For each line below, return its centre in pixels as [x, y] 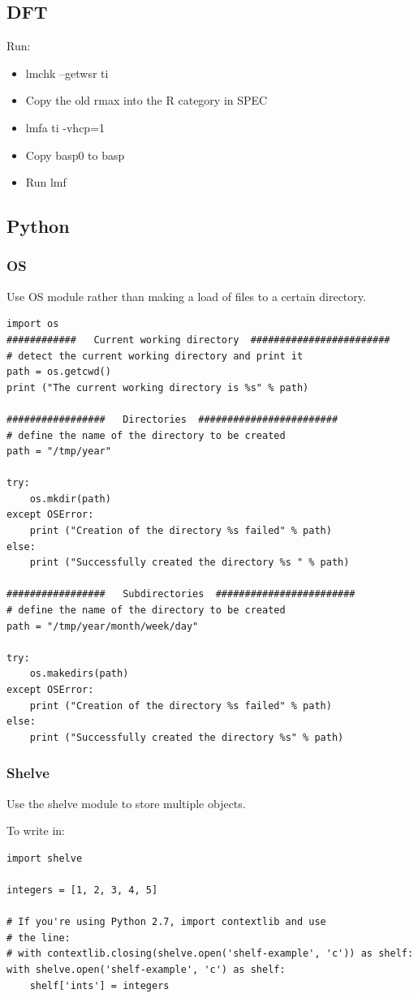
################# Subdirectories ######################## [181, 594]
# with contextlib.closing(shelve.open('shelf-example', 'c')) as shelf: [210, 954]
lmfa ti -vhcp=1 [65, 127]
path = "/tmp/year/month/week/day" [103, 626]
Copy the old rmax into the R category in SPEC [147, 100]
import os [33, 324]
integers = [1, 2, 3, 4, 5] [82, 890]
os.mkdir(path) [70, 499]
